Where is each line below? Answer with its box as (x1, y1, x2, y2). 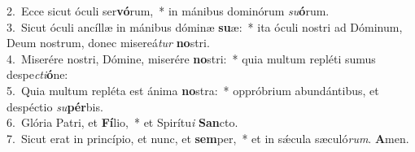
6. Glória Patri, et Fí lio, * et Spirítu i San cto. (7, 114, 238, 131)
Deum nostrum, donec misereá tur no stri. (7, 34, 210, 51)
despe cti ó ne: (7, 66, 68, 83)
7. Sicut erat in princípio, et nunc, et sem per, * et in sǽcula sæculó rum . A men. (7, 129, 409, 146)
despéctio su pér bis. (7, 98, 103, 115)
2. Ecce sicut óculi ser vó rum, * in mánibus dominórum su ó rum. (7, 2, 330, 19)
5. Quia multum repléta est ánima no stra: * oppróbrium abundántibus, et (7, 81, 379, 98)
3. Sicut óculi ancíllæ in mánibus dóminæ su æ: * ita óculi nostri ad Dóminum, (7, 18, 403, 35)
